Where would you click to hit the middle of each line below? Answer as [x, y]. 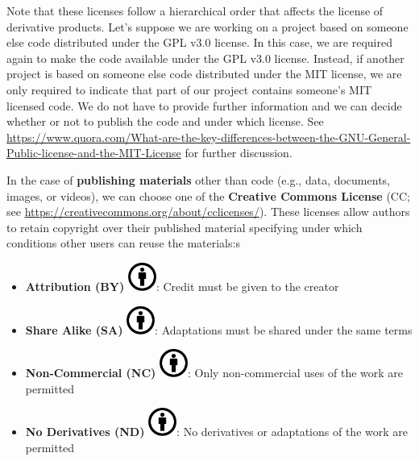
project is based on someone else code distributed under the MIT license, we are [204, 74]
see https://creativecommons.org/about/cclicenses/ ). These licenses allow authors [208, 212]
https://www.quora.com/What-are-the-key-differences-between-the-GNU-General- [209, 137]
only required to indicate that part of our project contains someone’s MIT [189, 89]
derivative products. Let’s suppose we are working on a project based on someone [207, 26]
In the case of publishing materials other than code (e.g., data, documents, [198, 179]
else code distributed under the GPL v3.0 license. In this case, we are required [199, 42]
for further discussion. [239, 153]
